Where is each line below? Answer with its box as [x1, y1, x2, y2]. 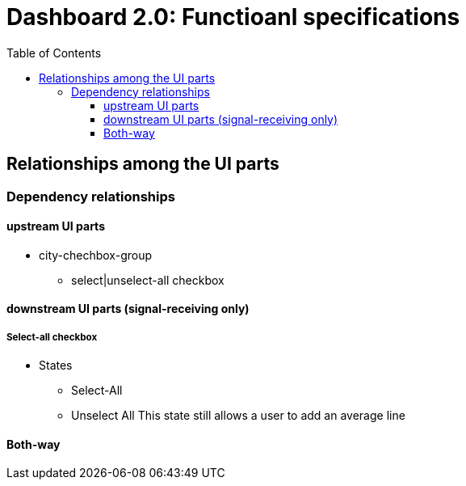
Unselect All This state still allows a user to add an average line [71, 408, 405, 423]
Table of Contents [6, 45, 102, 60]
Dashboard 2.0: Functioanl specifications [6, 3, 460, 31]
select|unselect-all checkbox [71, 273, 225, 287]
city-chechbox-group [39, 247, 152, 262]
